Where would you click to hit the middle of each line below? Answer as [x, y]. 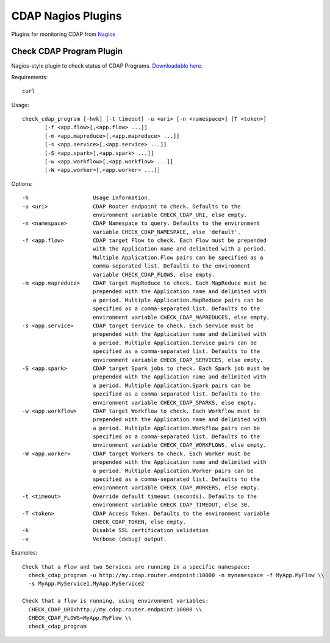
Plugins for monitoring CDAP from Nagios [63, 34]
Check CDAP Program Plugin [67, 52]
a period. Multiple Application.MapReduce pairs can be [178, 300]
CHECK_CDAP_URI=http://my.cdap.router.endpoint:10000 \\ [115, 609]
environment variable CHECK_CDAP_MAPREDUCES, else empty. [181, 317]
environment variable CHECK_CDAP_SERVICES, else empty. [178, 360]
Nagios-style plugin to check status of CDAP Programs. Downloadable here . [107, 66]
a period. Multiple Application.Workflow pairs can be [176, 428]
